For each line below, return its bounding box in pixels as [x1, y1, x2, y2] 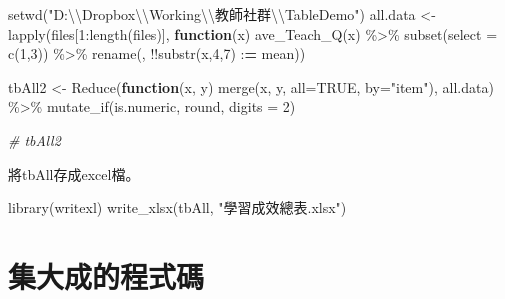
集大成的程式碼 [8, 255, 205, 296]
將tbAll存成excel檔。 [8, 163, 140, 184]
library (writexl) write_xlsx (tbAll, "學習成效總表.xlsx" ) [8, 197, 347, 218]
